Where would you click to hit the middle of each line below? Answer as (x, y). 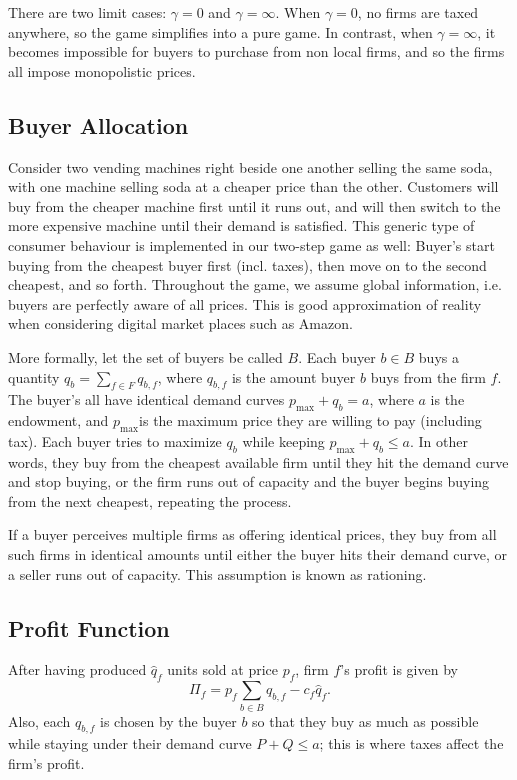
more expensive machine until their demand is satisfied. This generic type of (241, 225)
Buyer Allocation (98, 124)
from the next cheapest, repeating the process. (150, 500)
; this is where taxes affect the (411, 743)
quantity (34, 376)
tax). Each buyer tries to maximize (115, 440)
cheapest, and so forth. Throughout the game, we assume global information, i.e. (255, 284)
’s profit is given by (399, 669)
